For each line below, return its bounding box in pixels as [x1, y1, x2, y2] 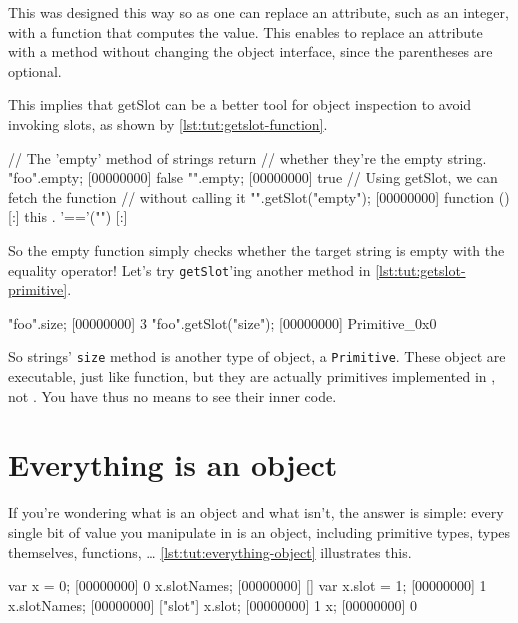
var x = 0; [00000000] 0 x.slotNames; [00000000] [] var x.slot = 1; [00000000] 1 [8, 575, 487, 596]
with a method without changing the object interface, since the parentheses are [8, 41, 493, 62]
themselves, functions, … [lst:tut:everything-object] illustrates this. [8, 541, 412, 562]
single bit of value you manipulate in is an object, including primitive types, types [8, 521, 511, 542]
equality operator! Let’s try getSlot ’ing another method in [8, 259, 371, 280]
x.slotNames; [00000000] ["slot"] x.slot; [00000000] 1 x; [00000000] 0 [8, 594, 417, 615]
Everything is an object [8, 444, 338, 485]
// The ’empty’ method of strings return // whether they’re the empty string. [8, 147, 487, 168]
